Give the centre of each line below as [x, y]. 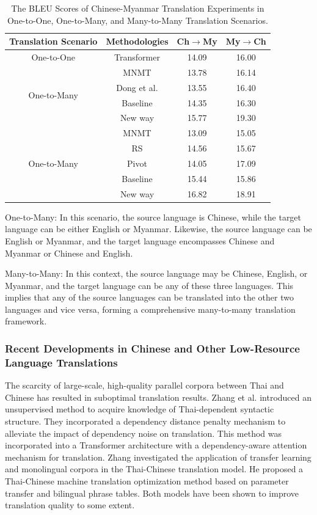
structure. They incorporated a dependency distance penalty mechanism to [145, 421]
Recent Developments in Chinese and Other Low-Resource [152, 348]
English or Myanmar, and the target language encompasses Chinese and [140, 240]
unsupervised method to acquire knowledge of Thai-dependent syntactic [140, 409]
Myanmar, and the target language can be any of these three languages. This [149, 285]
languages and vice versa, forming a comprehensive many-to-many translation [150, 309]
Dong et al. [137, 87]
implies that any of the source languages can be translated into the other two [149, 297]
